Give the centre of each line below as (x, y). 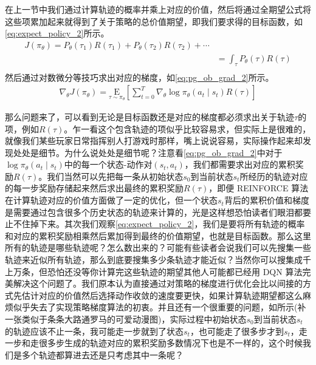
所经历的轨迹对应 (274, 176)
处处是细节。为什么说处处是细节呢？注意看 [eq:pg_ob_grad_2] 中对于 (148, 152)
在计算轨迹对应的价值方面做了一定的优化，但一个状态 (111, 200)
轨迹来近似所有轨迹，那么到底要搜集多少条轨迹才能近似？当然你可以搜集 (149, 260)
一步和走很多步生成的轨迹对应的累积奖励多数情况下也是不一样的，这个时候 (154, 343)
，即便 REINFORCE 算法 (259, 188)
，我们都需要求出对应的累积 (240, 164)
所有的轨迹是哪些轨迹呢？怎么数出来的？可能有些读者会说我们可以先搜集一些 (158, 247)
